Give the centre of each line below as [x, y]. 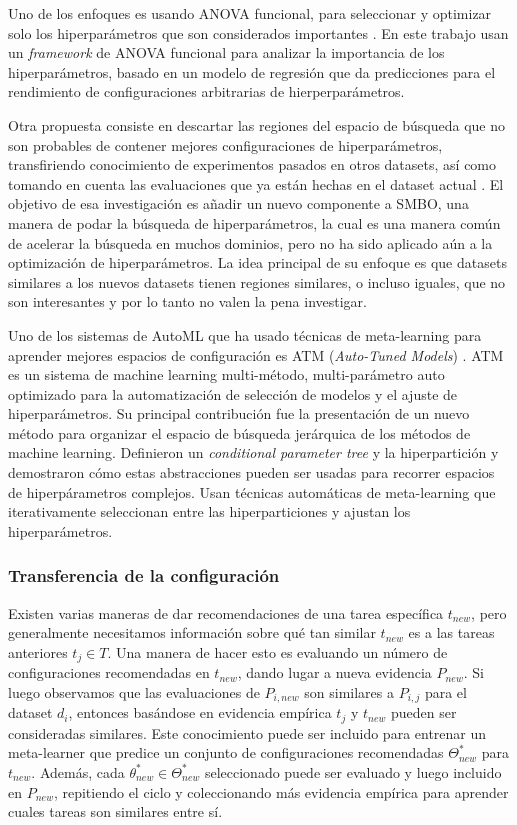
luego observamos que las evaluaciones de [134, 691]
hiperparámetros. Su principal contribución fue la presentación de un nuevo [239, 413]
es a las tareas [451, 632]
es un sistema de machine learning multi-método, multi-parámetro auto [226, 374]
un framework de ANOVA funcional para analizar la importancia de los [226, 52]
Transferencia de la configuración [144, 575]
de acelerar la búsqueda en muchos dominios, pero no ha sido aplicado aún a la [250, 242]
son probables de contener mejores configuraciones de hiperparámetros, [225, 144]
